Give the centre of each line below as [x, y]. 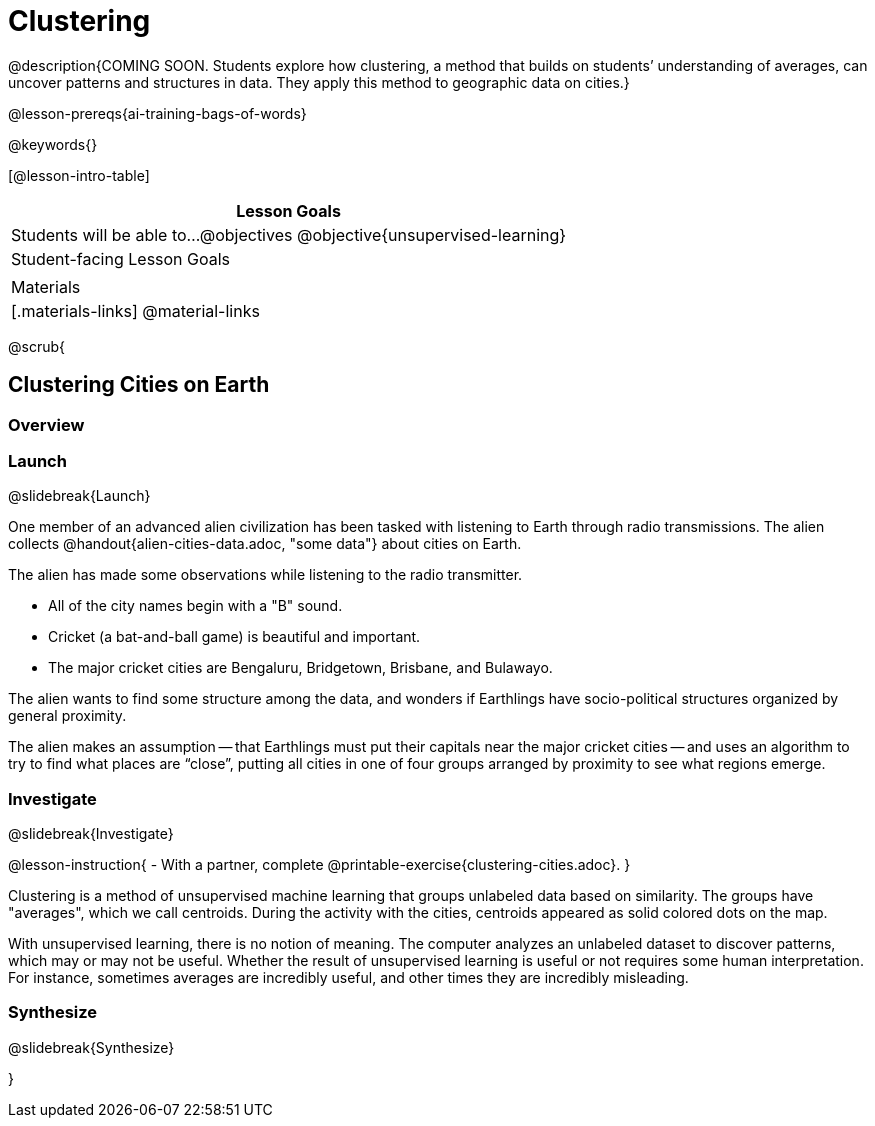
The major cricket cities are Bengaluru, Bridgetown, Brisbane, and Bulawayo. [300, 668]
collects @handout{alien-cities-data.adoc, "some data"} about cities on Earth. [265, 544]
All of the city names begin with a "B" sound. [195, 606]
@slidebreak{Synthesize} [91, 1047]
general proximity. [67, 716]
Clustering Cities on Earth [139, 385]
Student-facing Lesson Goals [121, 258]
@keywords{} [53, 144]
